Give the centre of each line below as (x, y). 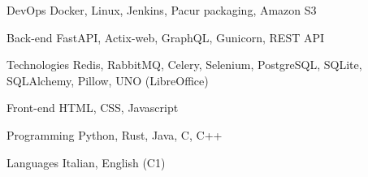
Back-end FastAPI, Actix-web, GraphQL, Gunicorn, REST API (166, 37)
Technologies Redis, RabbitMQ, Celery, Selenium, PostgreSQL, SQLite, (184, 65)
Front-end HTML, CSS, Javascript (93, 108)
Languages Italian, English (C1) (86, 162)
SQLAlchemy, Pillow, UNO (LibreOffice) (108, 80)
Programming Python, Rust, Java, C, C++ (115, 134)
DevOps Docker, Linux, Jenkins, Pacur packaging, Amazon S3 (162, 10)
